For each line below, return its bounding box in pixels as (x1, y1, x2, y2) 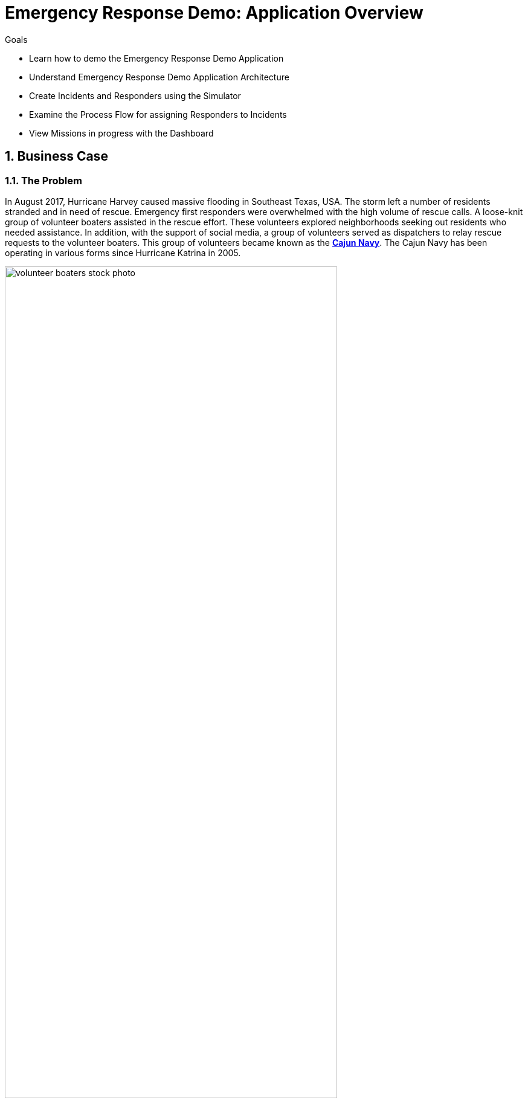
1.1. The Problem (5, 174, 82, 187)
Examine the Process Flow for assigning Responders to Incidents (29, 109, 287, 120)
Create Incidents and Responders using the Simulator (29, 90, 241, 101)
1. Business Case (5, 149, 108, 164)
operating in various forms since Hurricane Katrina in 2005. (5, 247, 241, 258)
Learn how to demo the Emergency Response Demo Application (29, 53, 284, 63)
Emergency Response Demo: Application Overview (5, 2, 423, 23)
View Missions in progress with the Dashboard (29, 127, 214, 138)
